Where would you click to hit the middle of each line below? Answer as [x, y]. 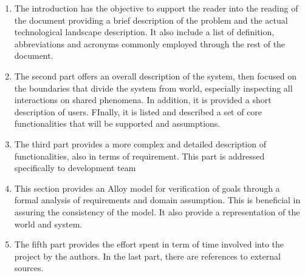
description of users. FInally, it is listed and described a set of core [138, 111]
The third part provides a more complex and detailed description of [140, 143]
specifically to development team [75, 168]
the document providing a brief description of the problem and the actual [151, 20]
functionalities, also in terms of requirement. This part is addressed [139, 156]
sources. [29, 268]
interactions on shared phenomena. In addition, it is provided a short [143, 100]
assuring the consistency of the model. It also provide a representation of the [157, 211]
